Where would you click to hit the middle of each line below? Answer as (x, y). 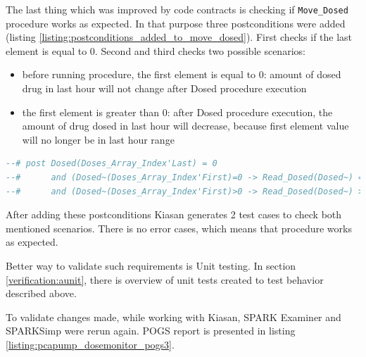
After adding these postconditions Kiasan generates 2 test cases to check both (174, 214)
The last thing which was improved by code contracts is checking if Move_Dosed (177, 9)
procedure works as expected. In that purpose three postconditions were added (176, 23)
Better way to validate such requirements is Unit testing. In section (151, 265)
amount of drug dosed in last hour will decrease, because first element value (185, 126)
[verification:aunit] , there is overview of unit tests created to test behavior (165, 279)
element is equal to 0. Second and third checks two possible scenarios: (156, 50)
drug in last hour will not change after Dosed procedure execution (164, 88)
